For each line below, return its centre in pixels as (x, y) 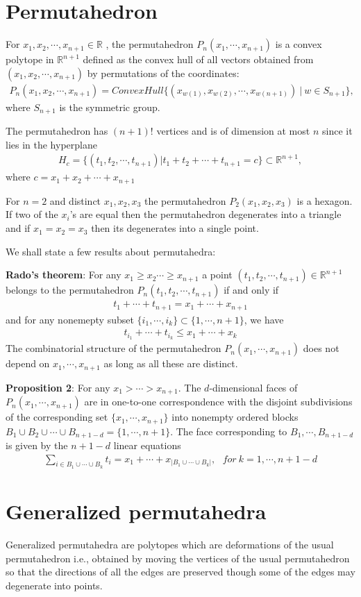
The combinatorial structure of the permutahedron (114, 348)
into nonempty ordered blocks (235, 417)
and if (18, 228)
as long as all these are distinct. (171, 363)
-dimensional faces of (253, 387)
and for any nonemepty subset (70, 319)
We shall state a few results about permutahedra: (111, 251)
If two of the (32, 214)
